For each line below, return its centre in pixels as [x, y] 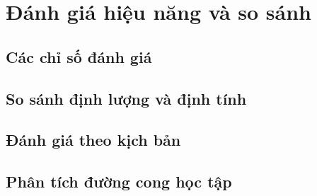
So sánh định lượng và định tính [126, 98]
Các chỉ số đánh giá [79, 56]
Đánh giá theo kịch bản [93, 140]
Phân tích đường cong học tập [119, 181]
